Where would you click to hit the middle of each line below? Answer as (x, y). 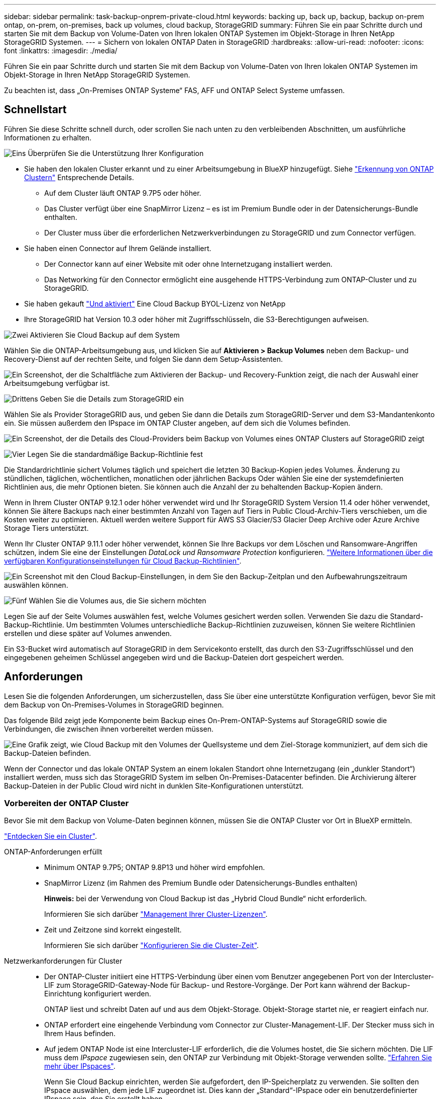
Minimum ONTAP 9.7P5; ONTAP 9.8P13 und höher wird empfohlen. (155, 868)
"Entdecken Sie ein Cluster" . (50, 836)
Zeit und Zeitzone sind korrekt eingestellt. (113, 930)
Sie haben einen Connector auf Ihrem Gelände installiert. (118, 248)
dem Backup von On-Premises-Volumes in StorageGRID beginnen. (114, 704)
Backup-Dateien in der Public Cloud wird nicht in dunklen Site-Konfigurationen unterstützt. (154, 786)
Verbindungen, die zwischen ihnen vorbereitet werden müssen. (109, 729)
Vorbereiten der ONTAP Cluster (67, 803)
